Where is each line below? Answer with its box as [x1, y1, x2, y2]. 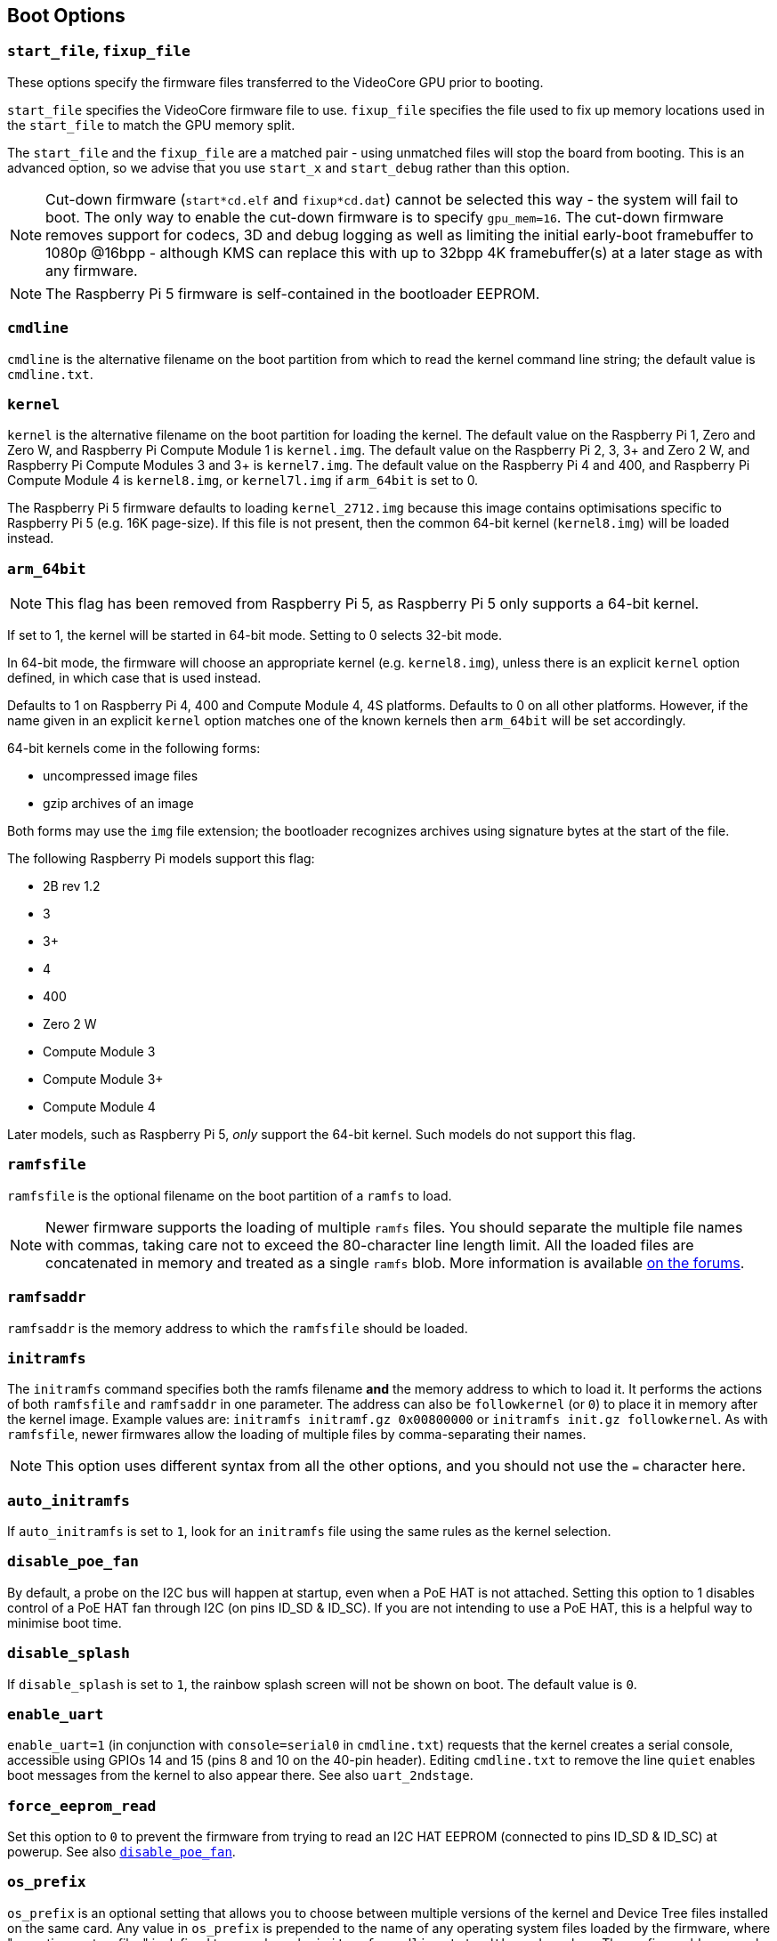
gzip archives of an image [43, 796, 194, 812]
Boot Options [7, 4, 125, 27]
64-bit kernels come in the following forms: [7, 740, 261, 756]
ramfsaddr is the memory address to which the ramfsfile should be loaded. [7, 1320, 468, 1336]
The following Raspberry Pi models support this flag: [7, 851, 315, 867]
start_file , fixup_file [7, 42, 190, 61]
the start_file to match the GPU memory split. [7, 117, 295, 133]
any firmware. [45, 261, 138, 279]
